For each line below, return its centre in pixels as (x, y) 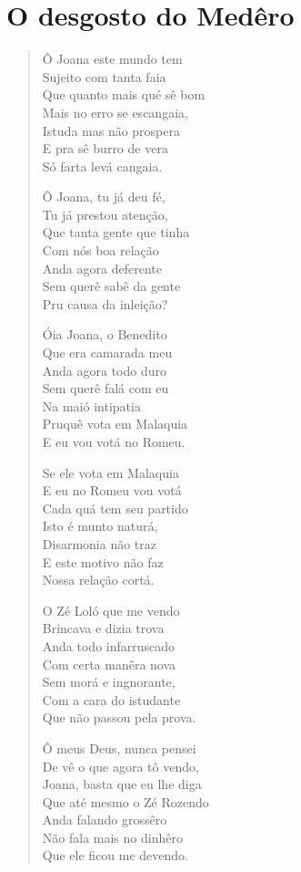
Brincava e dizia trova (103, 628)
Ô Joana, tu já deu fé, (104, 197)
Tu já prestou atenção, (105, 214)
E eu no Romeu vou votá (112, 490)
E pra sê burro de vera (105, 148)
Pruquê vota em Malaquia (115, 424)
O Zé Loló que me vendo (111, 610)
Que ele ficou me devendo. (115, 855)
